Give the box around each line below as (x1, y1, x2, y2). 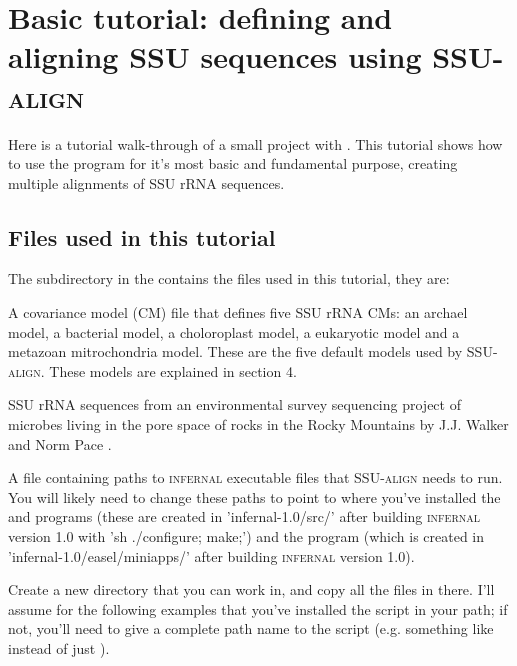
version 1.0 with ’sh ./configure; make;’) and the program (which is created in (8, 526, 485, 547)
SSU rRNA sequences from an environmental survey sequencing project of (8, 394, 461, 415)
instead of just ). (8, 637, 110, 658)
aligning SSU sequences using (8, 36, 422, 77)
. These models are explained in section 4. (40, 360, 297, 381)
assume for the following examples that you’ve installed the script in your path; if (8, 598, 508, 619)
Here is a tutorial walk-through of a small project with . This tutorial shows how (8, 133, 503, 154)
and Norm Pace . (8, 433, 112, 454)
